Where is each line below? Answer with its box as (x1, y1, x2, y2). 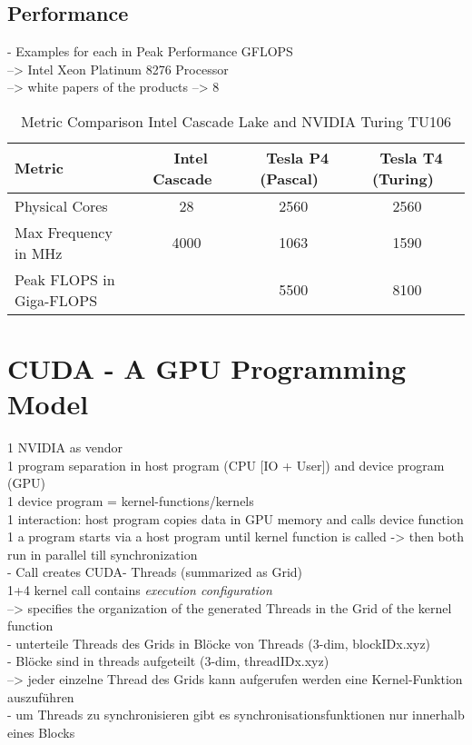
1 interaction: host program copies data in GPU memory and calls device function (7, 509, 464, 528)
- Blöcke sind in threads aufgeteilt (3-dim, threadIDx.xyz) (7, 651, 329, 670)
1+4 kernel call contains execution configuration (7, 581, 272, 600)
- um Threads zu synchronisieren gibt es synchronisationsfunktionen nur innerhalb (7, 705, 465, 724)
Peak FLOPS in (15, 268, 115, 290)
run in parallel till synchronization (7, 544, 198, 563)
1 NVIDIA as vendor (7, 438, 123, 457)
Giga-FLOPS (15, 289, 98, 311)
